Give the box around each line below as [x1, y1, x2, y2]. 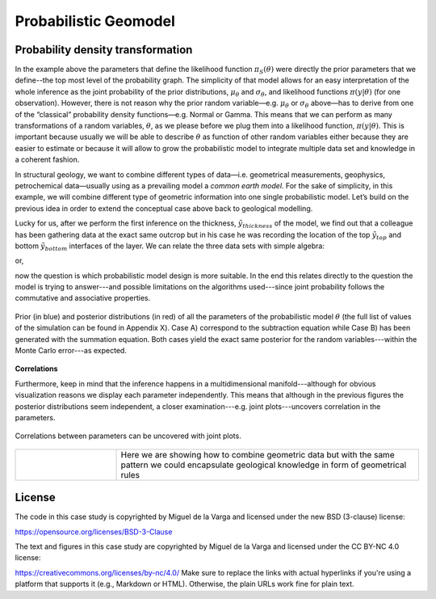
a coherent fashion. [15, 154, 80, 165]
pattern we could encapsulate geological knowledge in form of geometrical [120, 459, 407, 470]
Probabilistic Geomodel [15, 12, 175, 30]
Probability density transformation [15, 43, 193, 57]
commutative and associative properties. [15, 293, 151, 303]
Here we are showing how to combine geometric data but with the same [120, 449, 395, 460]
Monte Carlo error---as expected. [15, 346, 127, 356]
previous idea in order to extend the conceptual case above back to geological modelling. [15, 203, 313, 213]
